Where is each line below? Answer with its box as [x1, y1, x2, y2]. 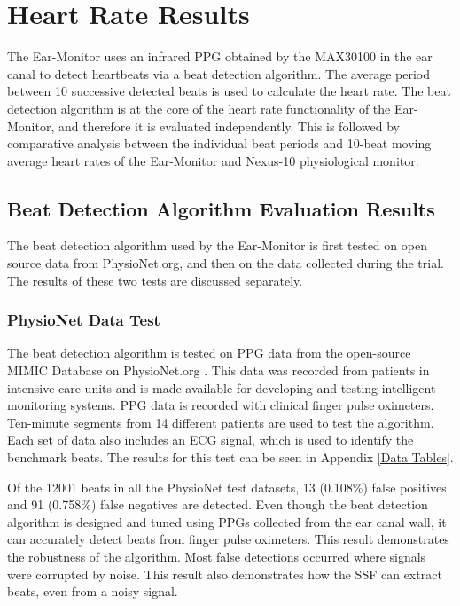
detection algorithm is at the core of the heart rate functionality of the [7, 98, 391, 117]
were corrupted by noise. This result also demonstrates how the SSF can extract [7, 564, 442, 583]
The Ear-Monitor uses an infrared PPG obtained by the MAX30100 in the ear [7, 47, 433, 66]
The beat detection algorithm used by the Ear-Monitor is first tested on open [7, 236, 427, 255]
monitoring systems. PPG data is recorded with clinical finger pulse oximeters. [7, 396, 434, 414]
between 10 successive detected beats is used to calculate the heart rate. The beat [7, 82, 451, 100]
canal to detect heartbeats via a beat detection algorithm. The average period [7, 64, 430, 83]
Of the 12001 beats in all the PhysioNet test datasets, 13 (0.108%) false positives [7, 477, 447, 496]
